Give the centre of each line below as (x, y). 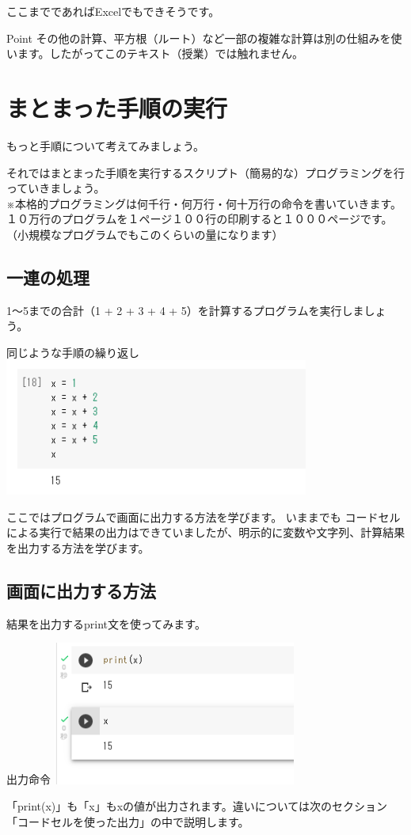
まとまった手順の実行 (117, 107)
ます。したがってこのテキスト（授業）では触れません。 (160, 53)
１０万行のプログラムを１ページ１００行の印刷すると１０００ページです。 (200, 219)
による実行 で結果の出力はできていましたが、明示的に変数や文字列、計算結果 (206, 532)
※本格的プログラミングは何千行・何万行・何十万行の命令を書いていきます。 (204, 203)
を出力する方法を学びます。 (78, 547)
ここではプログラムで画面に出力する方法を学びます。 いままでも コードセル (204, 516)
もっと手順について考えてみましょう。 (106, 145)
